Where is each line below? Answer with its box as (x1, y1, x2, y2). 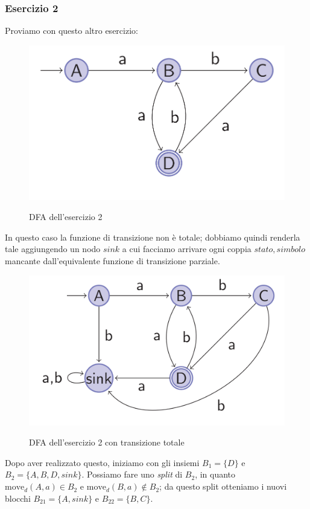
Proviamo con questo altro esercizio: (5, 24, 138, 37)
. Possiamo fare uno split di (81, 468, 183, 481)
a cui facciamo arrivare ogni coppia (122, 242, 251, 255)
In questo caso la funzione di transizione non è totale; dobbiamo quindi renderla (5, 230, 300, 243)
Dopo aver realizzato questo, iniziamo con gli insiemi (5, 456, 200, 468)
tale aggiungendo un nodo (5, 242, 101, 255)
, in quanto (195, 468, 236, 481)
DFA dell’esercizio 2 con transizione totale (29, 436, 185, 449)
